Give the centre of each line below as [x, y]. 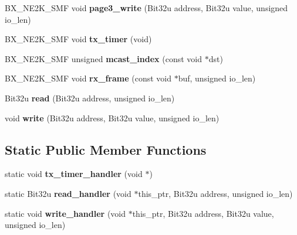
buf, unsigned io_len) [217, 78]
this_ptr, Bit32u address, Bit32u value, [203, 213]
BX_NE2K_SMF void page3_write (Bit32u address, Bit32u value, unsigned [146, 8]
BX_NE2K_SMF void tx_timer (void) [78, 39]
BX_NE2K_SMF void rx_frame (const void [88, 78]
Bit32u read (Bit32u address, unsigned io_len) [90, 98]
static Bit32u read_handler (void [68, 193]
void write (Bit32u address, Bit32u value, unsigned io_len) [112, 117]
